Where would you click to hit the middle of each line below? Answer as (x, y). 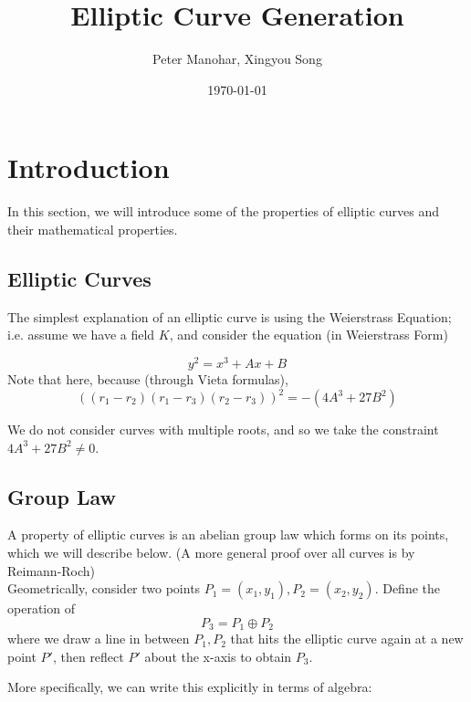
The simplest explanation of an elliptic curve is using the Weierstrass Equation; (230, 316)
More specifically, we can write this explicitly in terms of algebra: (190, 687)
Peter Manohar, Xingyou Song (237, 59)
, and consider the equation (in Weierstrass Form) (309, 335)
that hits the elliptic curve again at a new (347, 639)
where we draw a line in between (99, 639)
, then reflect (88, 656)
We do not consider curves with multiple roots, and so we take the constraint (223, 429)
